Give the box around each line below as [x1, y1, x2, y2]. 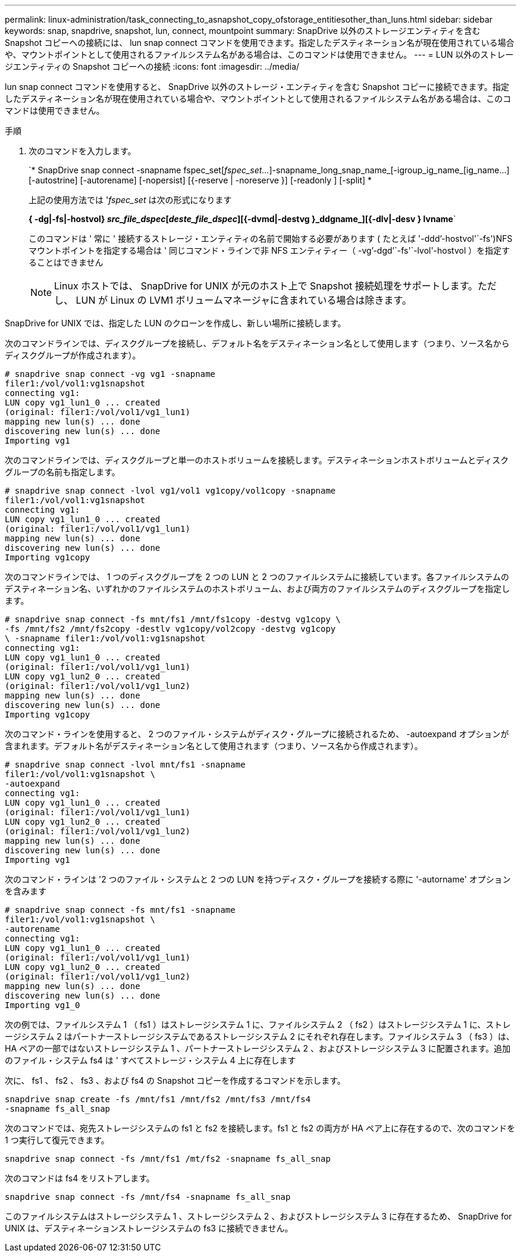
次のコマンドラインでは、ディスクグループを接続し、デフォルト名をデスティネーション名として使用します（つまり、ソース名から [5, 338, 510, 348]
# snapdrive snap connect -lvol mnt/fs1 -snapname [5, 760, 246, 769]
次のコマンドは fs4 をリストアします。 [5, 1173, 155, 1183]
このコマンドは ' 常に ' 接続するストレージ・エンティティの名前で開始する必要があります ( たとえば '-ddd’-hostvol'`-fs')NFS [29, 233, 513, 244]
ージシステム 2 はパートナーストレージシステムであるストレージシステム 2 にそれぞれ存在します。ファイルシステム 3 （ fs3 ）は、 [5, 1031, 515, 1041]
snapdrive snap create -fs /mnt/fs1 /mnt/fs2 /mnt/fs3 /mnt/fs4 [5, 1094, 311, 1104]
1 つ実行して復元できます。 [5, 1135, 109, 1145]
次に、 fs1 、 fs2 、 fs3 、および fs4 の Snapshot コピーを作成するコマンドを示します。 [5, 1075, 346, 1086]
